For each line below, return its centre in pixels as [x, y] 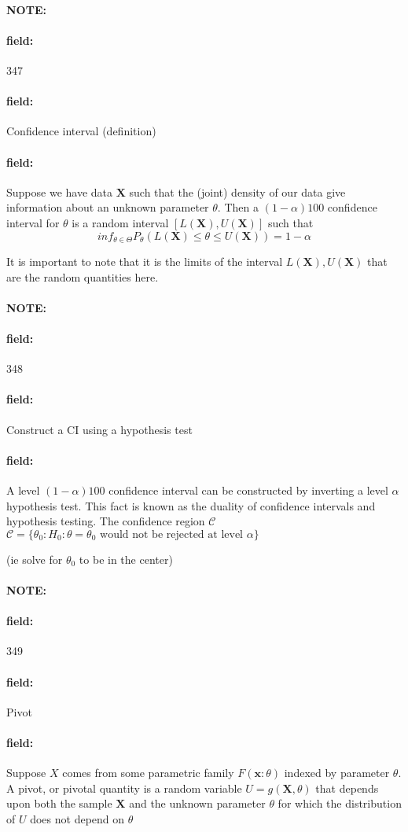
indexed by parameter [337, 773]
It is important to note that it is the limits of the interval [145, 261]
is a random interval [120, 222]
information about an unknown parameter [108, 207]
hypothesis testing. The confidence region [106, 521]
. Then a [238, 207]
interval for [33, 222]
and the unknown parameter [197, 803]
